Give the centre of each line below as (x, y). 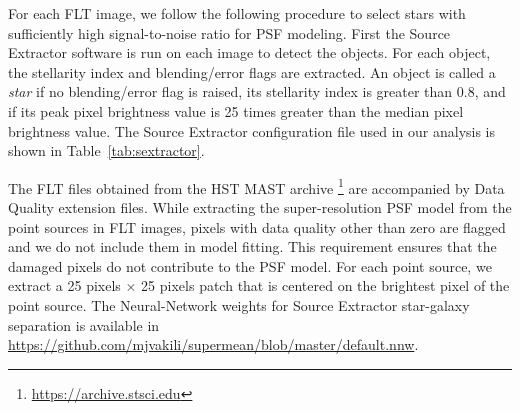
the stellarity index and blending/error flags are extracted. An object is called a (252, 71)
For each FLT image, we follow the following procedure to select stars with (237, 13)
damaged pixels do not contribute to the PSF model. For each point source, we (250, 265)
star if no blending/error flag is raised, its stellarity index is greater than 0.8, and (257, 91)
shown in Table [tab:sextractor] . (106, 150)
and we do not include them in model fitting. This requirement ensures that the (252, 246)
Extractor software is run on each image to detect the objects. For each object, (249, 52)
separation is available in (84, 324)
